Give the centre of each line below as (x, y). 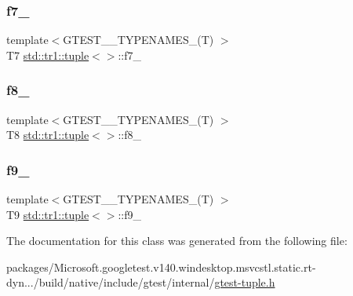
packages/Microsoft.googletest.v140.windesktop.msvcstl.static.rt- (161, 267)
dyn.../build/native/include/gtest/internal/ (111, 282)
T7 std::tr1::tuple (48, 55)
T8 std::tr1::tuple (48, 135)
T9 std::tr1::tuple (48, 214)
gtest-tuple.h (245, 282)
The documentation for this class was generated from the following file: (177, 241)
